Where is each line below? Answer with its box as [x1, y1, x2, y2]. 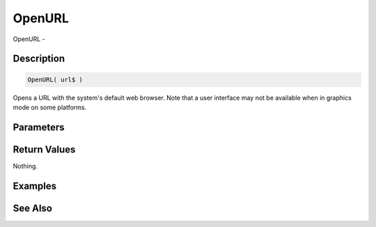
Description [13, 53, 65, 65]
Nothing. [13, 162, 38, 170]
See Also [13, 202, 52, 214]
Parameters [13, 121, 65, 133]
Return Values [13, 143, 76, 155]
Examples [13, 180, 57, 191]
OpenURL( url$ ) [27, 75, 84, 84]
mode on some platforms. [13, 103, 87, 111]
